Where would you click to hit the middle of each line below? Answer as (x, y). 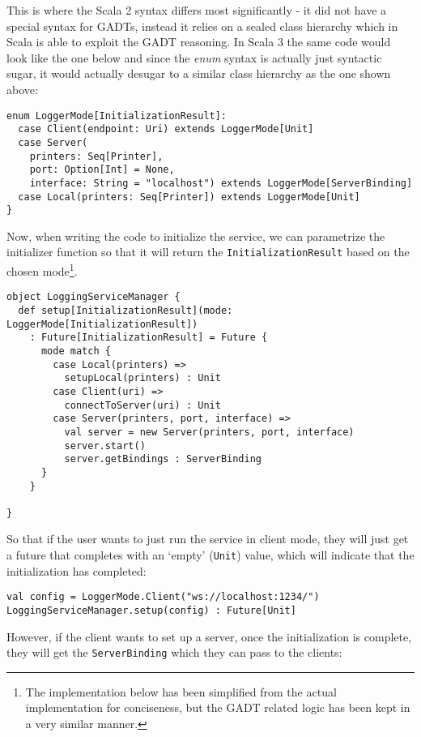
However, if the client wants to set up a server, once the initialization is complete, (209, 636)
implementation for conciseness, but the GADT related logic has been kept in (218, 707)
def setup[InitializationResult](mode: (125, 310)
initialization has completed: (77, 570)
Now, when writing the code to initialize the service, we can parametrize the (196, 236)
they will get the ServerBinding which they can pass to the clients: (174, 652)
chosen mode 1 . (42, 270)
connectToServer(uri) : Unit (142, 405)
